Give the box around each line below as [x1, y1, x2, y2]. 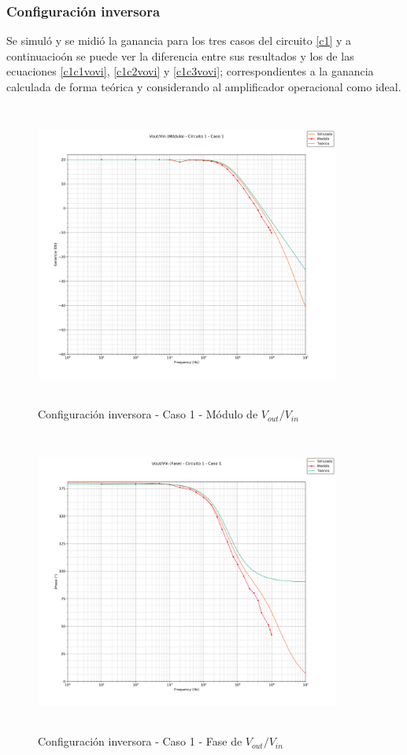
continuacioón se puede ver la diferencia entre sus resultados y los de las [6, 47, 354, 64]
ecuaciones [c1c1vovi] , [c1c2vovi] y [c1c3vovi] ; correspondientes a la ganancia [6, 63, 374, 79]
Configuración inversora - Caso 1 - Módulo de [38, 406, 258, 422]
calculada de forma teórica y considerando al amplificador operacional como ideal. [6, 79, 401, 94]
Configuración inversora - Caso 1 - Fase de [38, 733, 242, 749]
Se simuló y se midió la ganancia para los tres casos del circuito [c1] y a [6, 32, 352, 49]
